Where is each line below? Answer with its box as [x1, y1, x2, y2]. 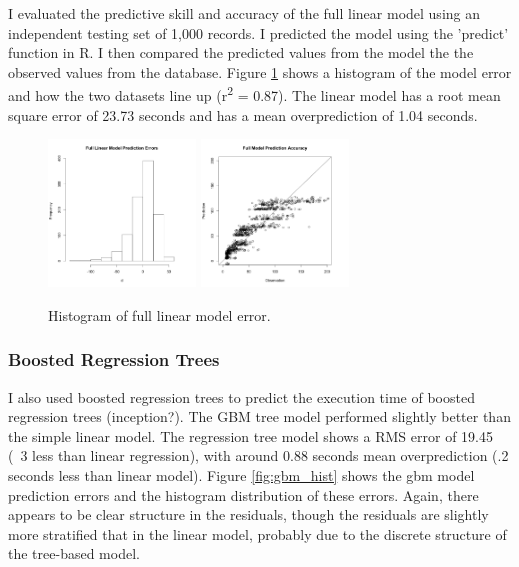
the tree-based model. [8, 543, 140, 564]
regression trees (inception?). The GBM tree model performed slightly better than [8, 406, 511, 427]
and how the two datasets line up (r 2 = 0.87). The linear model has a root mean [8, 82, 501, 106]
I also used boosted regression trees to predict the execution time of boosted [8, 386, 475, 407]
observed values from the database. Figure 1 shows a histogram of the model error [8, 61, 512, 82]
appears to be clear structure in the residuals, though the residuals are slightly [8, 504, 489, 525]
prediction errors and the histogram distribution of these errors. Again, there [8, 484, 479, 505]
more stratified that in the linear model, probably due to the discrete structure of [8, 523, 507, 544]
